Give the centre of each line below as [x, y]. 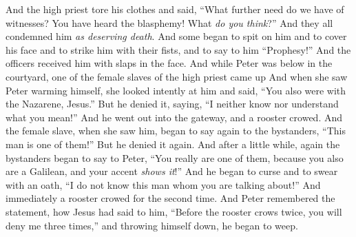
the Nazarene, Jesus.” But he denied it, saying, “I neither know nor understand [172, 104]
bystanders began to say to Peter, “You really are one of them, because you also [175, 157]
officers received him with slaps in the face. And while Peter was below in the [169, 63]
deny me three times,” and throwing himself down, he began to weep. [152, 225]
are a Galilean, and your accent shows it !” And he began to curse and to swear [172, 171]
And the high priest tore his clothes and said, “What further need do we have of [175, 9]
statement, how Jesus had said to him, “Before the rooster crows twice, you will [174, 211]
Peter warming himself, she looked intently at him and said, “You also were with [176, 90]
